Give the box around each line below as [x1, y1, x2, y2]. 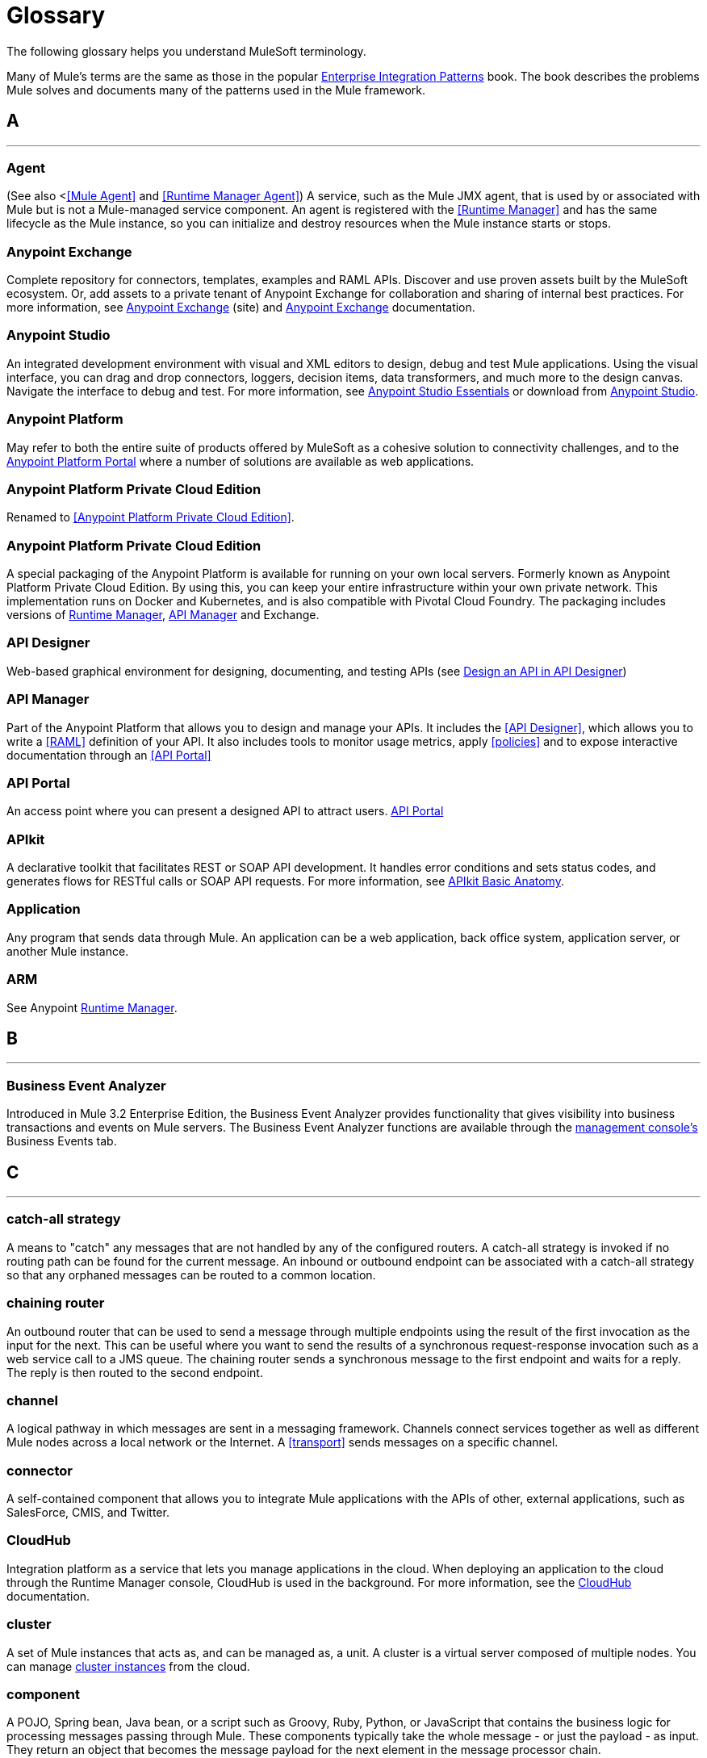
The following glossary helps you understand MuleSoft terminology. [6, 44, 366, 58]
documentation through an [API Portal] [6, 747, 211, 762]
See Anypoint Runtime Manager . [6, 1000, 178, 1015]
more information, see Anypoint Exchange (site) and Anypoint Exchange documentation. [6, 300, 475, 315]
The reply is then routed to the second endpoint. [6, 1365, 263, 1379]
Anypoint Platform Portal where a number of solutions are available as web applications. [6, 454, 475, 468]
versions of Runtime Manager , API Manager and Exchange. [6, 608, 320, 622]
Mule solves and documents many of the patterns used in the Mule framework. [6, 82, 426, 97]
